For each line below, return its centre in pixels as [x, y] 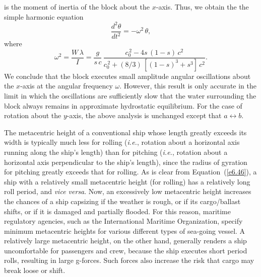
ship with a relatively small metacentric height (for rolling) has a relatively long [127, 181]
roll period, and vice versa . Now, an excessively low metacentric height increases [128, 191]
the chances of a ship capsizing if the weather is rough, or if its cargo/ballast [122, 201]
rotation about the [33, 115]
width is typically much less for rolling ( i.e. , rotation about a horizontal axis [122, 142]
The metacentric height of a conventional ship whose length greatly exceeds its [125, 132]
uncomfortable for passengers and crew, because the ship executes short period [126, 250]
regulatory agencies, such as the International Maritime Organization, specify [123, 221]
